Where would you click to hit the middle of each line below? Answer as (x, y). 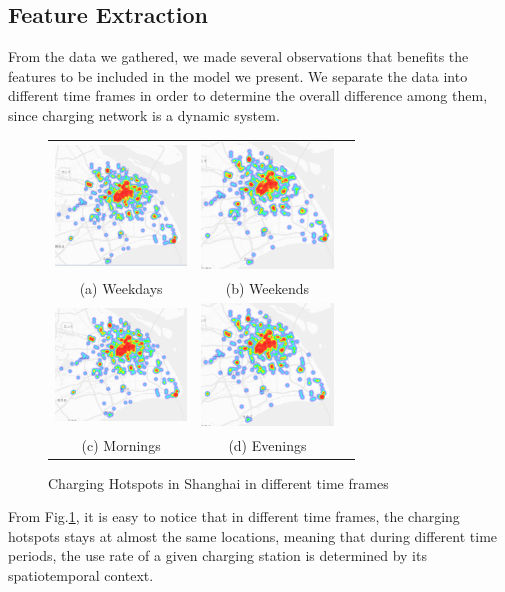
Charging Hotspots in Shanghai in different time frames (218, 482)
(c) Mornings (121, 444)
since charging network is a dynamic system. (144, 114)
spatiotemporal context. (81, 574)
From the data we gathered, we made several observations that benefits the (238, 56)
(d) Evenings (267, 444)
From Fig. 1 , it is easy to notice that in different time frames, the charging (234, 516)
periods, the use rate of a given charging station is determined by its (217, 555)
